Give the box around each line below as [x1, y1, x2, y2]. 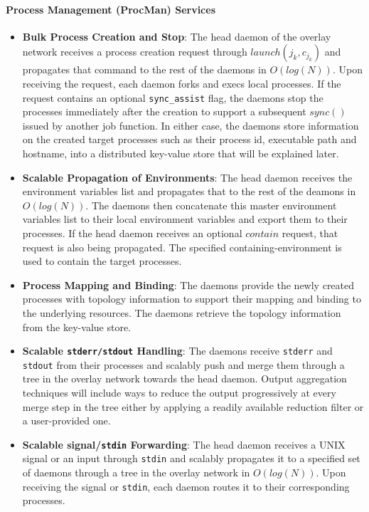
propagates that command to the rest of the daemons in [22, 62, 267, 77]
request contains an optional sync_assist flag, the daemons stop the [22, 90, 323, 105]
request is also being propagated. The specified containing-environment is [22, 239, 342, 254]
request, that [282, 225, 338, 240]
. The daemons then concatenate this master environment [85, 197, 337, 212]
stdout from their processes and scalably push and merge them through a [22, 357, 345, 372]
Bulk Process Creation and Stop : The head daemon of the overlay [22, 28, 331, 43]
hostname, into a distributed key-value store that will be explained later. [22, 146, 339, 161]
